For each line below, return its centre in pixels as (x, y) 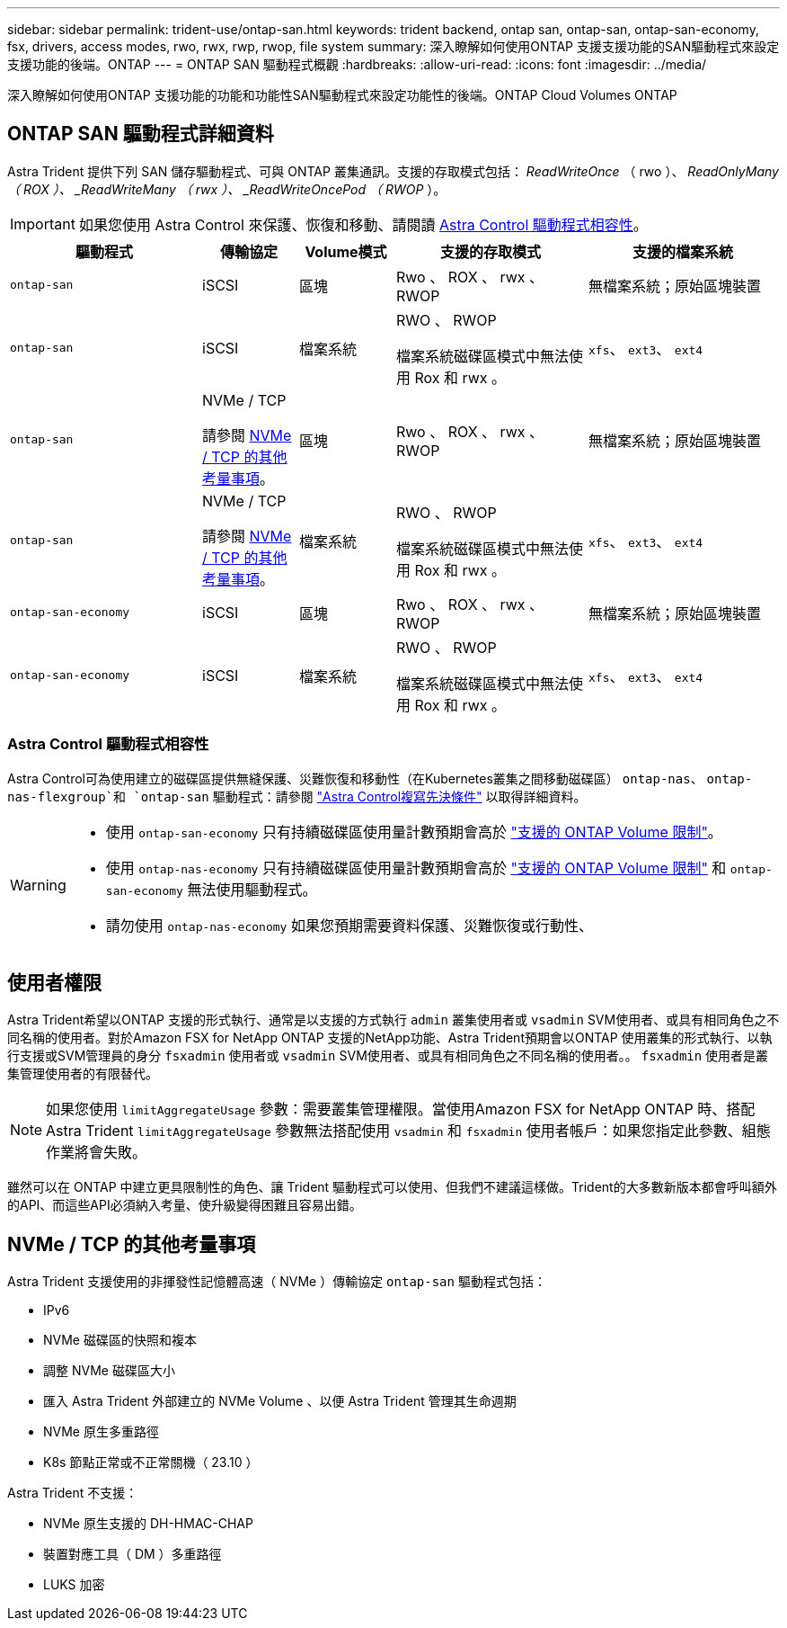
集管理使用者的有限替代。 (83, 1074)
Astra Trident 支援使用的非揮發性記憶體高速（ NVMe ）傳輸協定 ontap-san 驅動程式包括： (277, 1282)
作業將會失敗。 (97, 1153)
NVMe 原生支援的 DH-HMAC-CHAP (148, 1524)
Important (43, 224)
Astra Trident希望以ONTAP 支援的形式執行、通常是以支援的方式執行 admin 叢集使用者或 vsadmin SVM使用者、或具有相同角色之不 (393, 1020)
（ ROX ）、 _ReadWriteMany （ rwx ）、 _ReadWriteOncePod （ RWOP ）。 (227, 189)
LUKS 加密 (74, 1585)
